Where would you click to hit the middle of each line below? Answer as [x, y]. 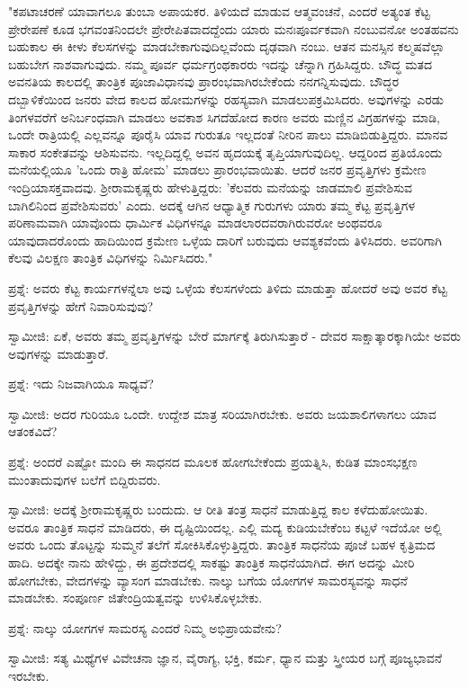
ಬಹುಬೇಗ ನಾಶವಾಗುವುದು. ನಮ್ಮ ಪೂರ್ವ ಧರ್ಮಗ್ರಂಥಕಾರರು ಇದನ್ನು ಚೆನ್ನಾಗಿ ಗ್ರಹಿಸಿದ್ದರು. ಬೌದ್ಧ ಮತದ [220, 63]
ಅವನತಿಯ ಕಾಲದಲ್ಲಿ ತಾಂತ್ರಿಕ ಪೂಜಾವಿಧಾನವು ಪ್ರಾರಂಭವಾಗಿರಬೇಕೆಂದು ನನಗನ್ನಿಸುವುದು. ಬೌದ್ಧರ [204, 81]
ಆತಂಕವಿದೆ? [33, 431]
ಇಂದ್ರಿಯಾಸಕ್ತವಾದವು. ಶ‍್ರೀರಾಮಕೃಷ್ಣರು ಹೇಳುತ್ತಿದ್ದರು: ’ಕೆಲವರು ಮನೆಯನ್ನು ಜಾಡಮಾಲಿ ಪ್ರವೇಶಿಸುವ [211, 187]
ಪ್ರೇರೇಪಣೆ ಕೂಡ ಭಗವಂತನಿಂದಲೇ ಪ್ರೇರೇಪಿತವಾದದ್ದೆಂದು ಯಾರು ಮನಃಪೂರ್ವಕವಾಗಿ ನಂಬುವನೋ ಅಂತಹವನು [234, 28]
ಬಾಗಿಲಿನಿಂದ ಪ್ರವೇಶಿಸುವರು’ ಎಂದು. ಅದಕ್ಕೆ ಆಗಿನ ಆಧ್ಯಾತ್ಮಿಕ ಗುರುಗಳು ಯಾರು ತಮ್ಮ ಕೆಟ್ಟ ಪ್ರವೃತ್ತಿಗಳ [211, 205]
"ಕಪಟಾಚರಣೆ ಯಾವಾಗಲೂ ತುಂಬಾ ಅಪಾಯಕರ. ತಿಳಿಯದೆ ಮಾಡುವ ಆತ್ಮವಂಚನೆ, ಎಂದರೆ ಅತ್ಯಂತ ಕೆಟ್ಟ [219, 11]
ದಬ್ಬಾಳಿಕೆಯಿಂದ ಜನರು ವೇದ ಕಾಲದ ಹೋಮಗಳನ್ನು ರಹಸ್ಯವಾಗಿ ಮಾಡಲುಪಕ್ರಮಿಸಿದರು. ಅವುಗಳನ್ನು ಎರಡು [226, 98]
